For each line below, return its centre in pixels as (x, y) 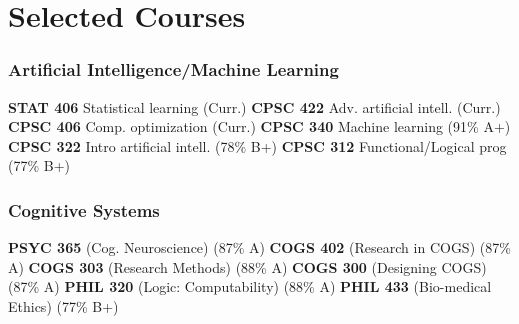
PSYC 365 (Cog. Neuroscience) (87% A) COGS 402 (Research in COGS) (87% (259, 247)
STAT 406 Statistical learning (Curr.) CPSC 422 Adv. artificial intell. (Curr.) (254, 106)
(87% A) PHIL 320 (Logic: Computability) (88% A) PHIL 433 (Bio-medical (250, 286)
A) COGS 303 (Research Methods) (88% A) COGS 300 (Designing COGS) (247, 266)
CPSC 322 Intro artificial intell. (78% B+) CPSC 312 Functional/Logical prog (257, 145)
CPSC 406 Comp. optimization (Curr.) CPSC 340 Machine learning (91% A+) (259, 126)
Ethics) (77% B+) (63, 305)
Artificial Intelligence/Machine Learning (173, 69)
